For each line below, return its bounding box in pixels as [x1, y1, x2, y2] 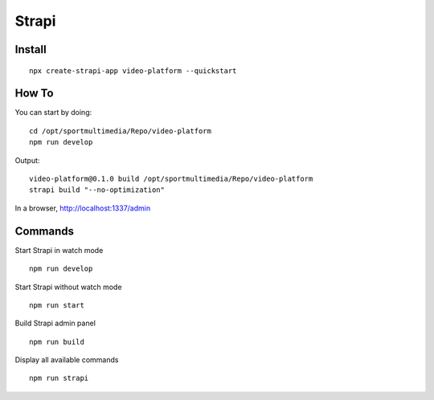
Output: [14, 155, 40, 165]
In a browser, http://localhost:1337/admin [14, 203, 151, 213]
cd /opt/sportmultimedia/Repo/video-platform [29, 126, 212, 136]
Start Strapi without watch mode [14, 282, 122, 292]
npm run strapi [29, 373, 89, 383]
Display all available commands [14, 355, 119, 365]
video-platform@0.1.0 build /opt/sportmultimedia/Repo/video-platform [29, 174, 313, 184]
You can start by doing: [14, 108, 92, 117]
